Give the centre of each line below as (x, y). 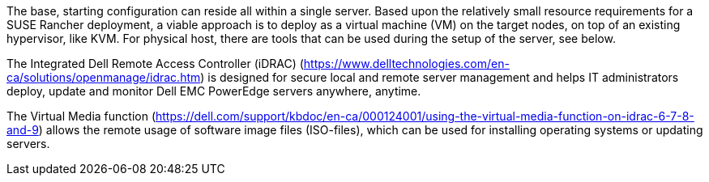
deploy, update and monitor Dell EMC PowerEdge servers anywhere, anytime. (214, 91)
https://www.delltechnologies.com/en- (406, 63)
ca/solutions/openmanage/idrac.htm (104, 77)
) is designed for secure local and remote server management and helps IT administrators (440, 77)
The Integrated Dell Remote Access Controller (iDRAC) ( (155, 63)
